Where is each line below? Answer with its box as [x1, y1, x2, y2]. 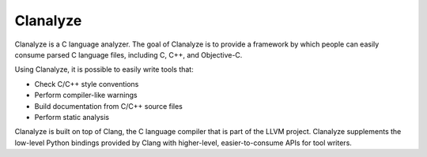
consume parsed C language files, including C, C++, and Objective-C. [14, 50, 243, 59]
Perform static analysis [34, 112, 110, 121]
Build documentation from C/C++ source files [34, 101, 183, 110]
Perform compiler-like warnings [34, 91, 138, 100]
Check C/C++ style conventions [34, 79, 139, 88]
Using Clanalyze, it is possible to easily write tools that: [14, 65, 194, 74]
